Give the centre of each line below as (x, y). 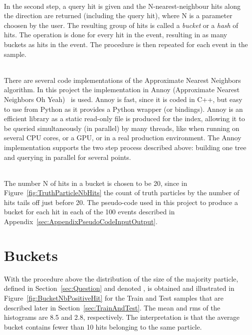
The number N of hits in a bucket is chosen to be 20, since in (96, 183)
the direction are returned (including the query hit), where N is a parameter (118, 15)
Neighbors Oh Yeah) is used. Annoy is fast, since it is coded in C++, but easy (123, 99)
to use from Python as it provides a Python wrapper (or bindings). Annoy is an (124, 109)
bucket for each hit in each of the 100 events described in (90, 212)
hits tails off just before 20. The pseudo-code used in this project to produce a (121, 202)
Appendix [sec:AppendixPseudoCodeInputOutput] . (81, 221)
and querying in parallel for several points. (68, 157)
